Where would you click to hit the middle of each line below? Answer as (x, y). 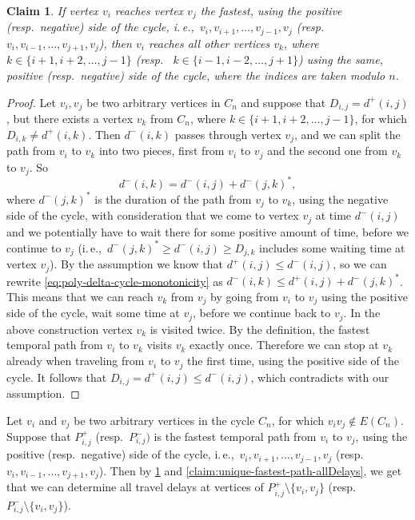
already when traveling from (76, 361)
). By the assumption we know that (136, 264)
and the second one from (327, 151)
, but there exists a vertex (70, 118)
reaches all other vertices (209, 43)
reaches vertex (149, 10)
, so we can (360, 264)
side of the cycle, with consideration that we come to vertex (153, 215)
